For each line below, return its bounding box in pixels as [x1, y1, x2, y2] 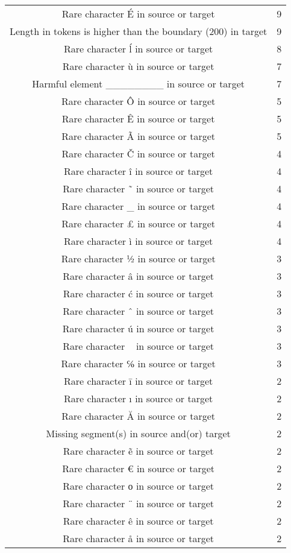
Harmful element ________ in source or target [32, 77, 245, 90]
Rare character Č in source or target [61, 147, 215, 160]
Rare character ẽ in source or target [63, 444, 214, 458]
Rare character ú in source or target [62, 321, 214, 335]
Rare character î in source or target [64, 164, 213, 178]
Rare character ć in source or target [63, 286, 214, 300]
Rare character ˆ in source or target [63, 304, 214, 318]
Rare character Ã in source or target [61, 129, 216, 143]
